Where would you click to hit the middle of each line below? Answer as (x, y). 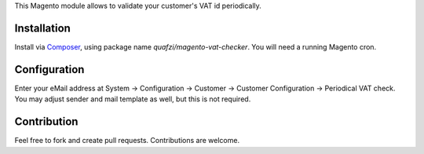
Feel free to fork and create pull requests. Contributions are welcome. (127, 141)
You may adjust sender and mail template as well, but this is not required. (133, 99)
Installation (42, 28)
